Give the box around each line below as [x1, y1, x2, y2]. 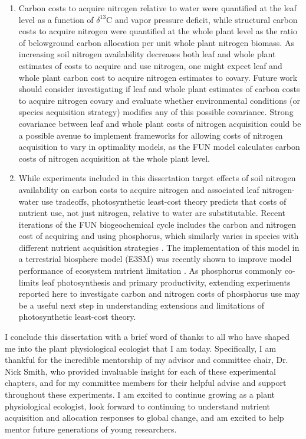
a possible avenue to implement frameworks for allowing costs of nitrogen [18, 129, 283, 141]
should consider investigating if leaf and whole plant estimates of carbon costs [18, 83, 300, 95]
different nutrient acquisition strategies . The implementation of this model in [18, 241, 300, 253]
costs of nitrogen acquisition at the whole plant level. [18, 152, 210, 164]
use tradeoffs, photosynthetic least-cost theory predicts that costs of [41, 195, 287, 207]
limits [18, 276, 40, 288]
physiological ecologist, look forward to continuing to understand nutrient [5, 399, 271, 412]
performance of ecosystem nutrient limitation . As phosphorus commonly [18, 264, 282, 277]
